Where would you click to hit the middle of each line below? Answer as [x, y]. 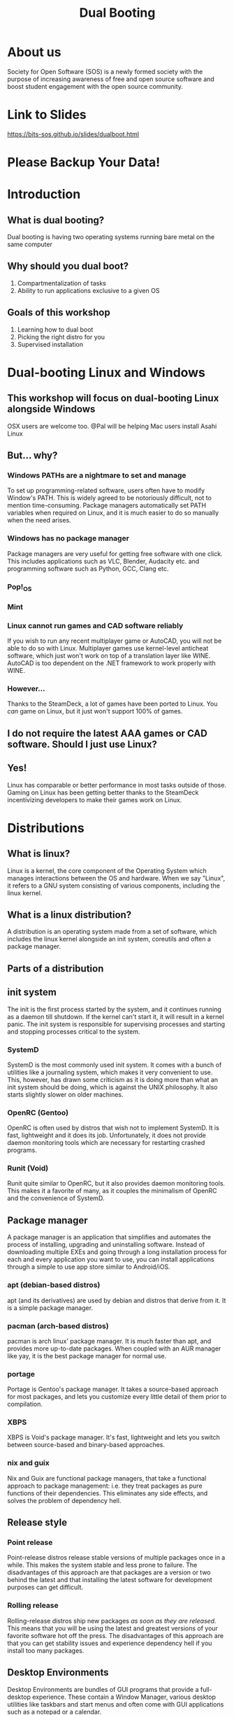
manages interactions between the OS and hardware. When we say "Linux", [116, 878]
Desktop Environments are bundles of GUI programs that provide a [103, 1689]
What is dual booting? [56, 220]
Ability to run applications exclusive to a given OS [88, 290]
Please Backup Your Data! [84, 163]
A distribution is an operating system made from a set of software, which [112, 932]
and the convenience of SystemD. [56, 1198]
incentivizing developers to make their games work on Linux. [95, 799]
